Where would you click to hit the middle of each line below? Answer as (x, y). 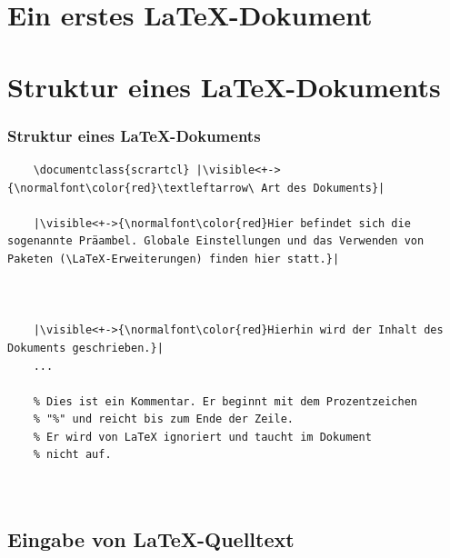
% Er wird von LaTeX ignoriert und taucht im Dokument (202, 437)
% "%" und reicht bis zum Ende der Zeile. (163, 419)
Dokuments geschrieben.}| (85, 348)
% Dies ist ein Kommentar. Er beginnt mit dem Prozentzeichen (225, 401)
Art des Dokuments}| (323, 188)
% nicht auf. (72, 455)
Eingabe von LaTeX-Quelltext (151, 538)
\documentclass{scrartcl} (111, 169)
